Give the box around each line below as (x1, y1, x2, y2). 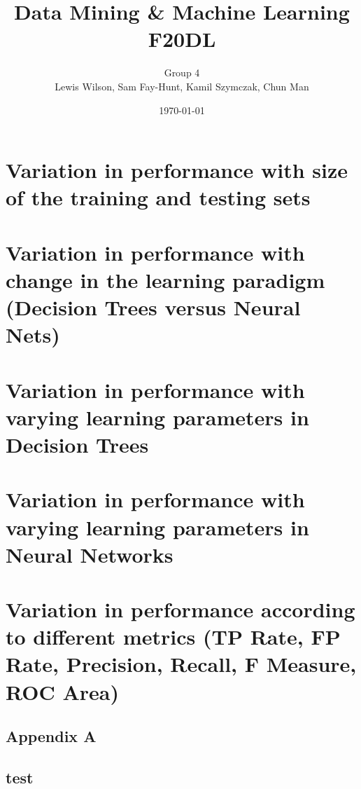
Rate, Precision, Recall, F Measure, (6, 650, 357, 678)
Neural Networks (6, 540, 174, 568)
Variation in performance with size (6, 156, 348, 184)
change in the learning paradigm (6, 265, 325, 294)
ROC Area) (6, 677, 119, 706)
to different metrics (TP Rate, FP (6, 622, 341, 651)
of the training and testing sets (6, 183, 311, 212)
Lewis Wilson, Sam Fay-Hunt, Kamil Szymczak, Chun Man (55, 78, 309, 93)
